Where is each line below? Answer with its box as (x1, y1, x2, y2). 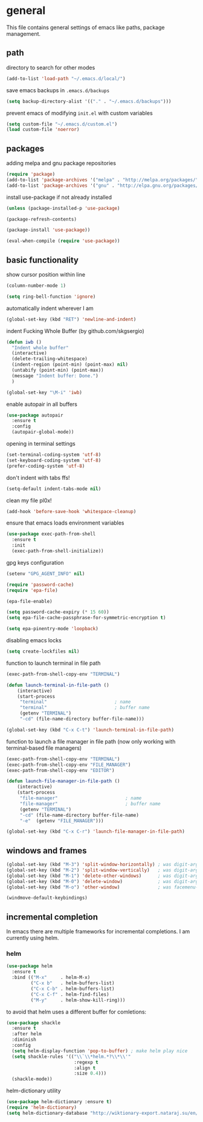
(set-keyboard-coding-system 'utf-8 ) (6, 457, 101, 463)
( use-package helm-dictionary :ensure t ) (6, 1099, 112, 1105)
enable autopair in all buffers (6, 400, 77, 408)
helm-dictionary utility (6, 1087, 62, 1095)
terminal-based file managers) (6, 744, 82, 751)
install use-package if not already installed (6, 193, 112, 201)
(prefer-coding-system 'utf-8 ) (6, 463, 85, 469)
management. (6, 30, 41, 37)
